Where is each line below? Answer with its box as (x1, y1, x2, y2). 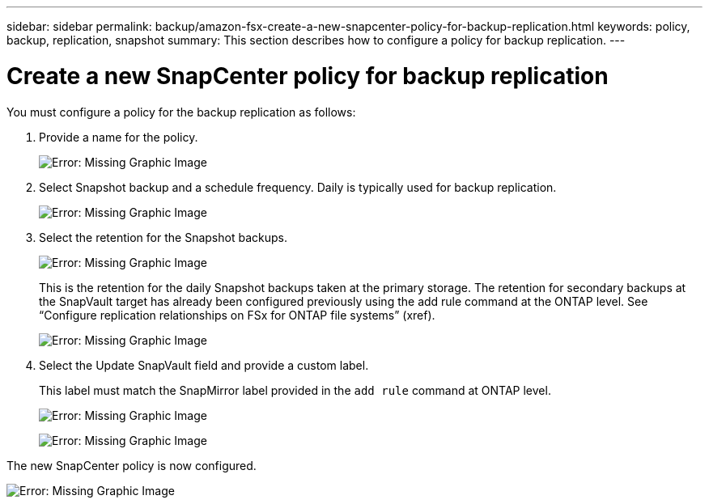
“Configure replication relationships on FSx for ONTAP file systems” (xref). (39, 307, 435, 322)
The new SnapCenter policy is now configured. (6, 458, 257, 472)
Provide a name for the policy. (39, 129, 198, 144)
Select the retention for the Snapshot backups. (39, 230, 287, 244)
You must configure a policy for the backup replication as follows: (6, 104, 356, 119)
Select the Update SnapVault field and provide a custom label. (39, 358, 369, 372)
